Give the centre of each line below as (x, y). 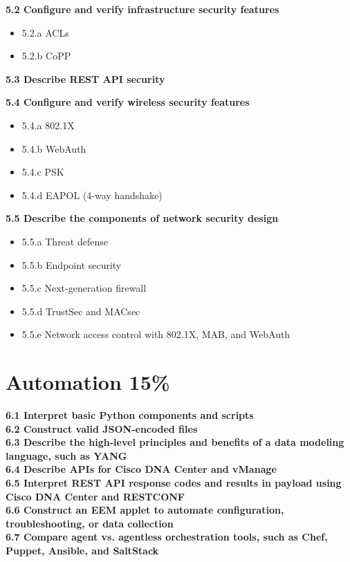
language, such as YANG (66, 455)
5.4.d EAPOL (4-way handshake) (92, 195)
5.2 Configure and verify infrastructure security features (142, 9)
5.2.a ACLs (45, 32)
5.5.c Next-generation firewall (84, 288)
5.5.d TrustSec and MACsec (81, 311)
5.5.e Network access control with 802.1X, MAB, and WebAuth (156, 334)
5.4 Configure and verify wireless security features (128, 102)
